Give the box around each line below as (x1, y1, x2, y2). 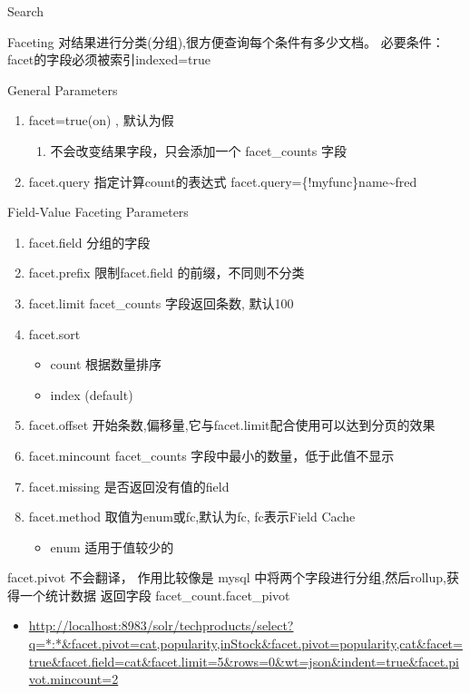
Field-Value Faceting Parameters (7, 202, 189, 221)
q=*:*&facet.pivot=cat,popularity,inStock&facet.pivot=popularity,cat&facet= (28, 634, 463, 653)
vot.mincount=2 (28, 669, 119, 688)
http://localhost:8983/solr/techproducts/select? (28, 616, 294, 635)
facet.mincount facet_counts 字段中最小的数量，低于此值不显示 (28, 445, 395, 464)
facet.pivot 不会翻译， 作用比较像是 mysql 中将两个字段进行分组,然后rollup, (7, 568, 446, 587)
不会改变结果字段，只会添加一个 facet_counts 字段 (50, 141, 347, 160)
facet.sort (28, 324, 81, 343)
